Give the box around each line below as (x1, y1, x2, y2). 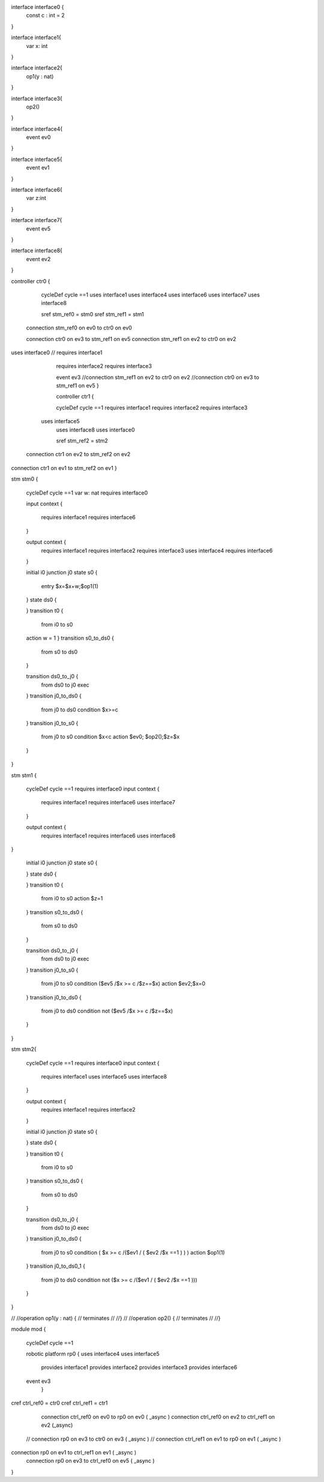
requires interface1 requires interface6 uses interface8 (41, 832, 176, 839)
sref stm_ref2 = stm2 (56, 437, 108, 444)
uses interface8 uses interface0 (56, 426, 135, 433)
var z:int (26, 194, 46, 202)
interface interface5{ (11, 155, 62, 163)
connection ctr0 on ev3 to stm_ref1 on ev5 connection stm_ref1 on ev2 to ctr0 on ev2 (26, 335, 236, 342)
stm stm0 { (11, 475, 38, 483)
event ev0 (26, 134, 51, 141)
